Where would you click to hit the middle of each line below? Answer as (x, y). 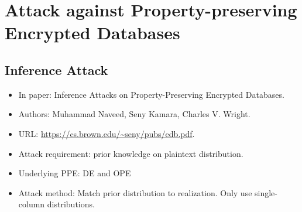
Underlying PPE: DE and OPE (75, 173)
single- (266, 192)
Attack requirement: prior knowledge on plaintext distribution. (131, 153)
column (32, 204)
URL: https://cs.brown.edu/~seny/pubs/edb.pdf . (107, 133)
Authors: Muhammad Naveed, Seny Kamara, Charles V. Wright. (134, 114)
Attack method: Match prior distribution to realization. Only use (135, 192)
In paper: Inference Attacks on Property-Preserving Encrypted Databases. (151, 94)
